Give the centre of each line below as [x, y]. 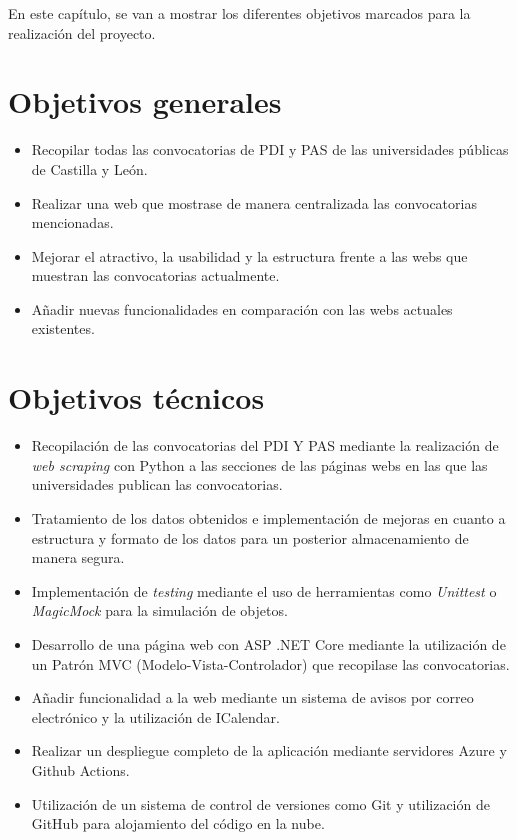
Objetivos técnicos [136, 397]
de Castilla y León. [89, 168]
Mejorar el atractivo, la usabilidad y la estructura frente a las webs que [249, 255]
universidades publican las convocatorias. [157, 484]
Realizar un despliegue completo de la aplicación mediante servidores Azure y [269, 750]
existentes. [63, 328]
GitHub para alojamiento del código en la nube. [178, 823]
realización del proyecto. [82, 32]
